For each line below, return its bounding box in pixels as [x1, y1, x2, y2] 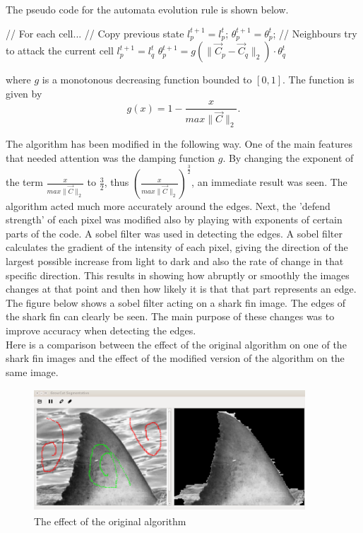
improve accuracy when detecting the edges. [6, 323, 196, 338]
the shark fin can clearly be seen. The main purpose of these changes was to [6, 309, 335, 324]
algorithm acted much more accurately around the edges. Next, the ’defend [6, 198, 331, 213]
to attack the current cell [6, 43, 114, 58]
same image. [6, 364, 59, 379]
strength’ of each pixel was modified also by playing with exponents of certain [6, 212, 343, 227]
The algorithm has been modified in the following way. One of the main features [6, 136, 353, 151]
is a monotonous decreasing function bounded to [42, 72, 252, 87]
